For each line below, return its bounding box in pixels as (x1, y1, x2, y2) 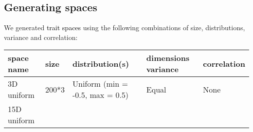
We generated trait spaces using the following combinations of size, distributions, (4, 22, 245, 33)
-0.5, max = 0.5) (72, 89, 129, 101)
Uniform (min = (72, 78, 128, 90)
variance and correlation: (4, 32, 78, 42)
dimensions (146, 52, 190, 64)
